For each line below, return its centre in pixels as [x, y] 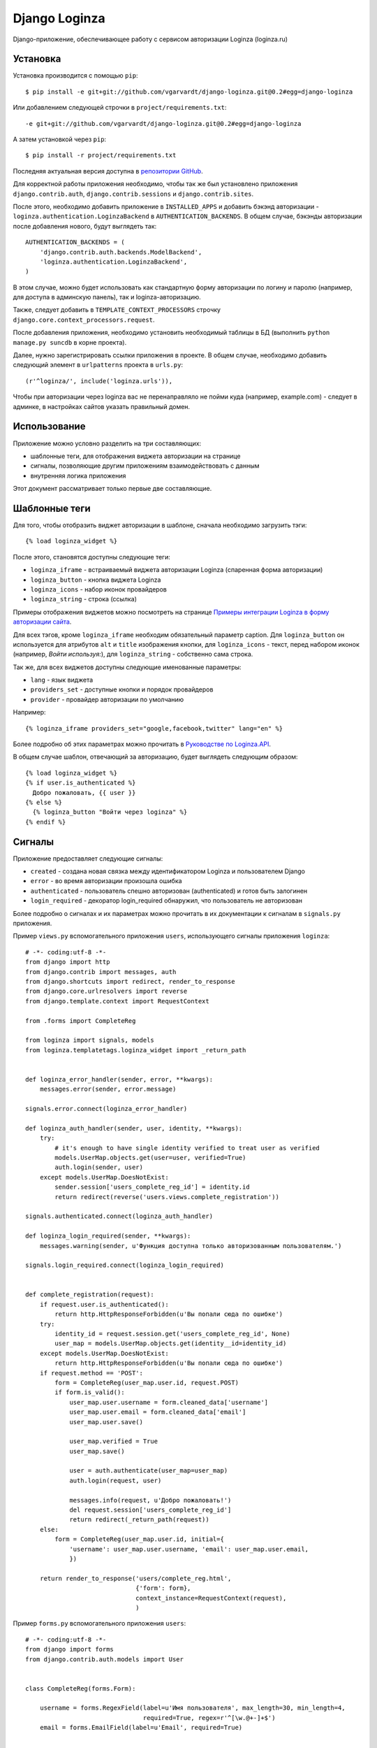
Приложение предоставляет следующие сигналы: [88, 858]
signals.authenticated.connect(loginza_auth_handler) [119, 1216]
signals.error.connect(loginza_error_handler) [106, 1109]
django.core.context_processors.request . [84, 320]
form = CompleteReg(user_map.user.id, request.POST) [147, 1382]
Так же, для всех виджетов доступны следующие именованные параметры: [127, 667]
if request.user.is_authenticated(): [104, 1304]
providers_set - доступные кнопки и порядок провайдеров [122, 689]
